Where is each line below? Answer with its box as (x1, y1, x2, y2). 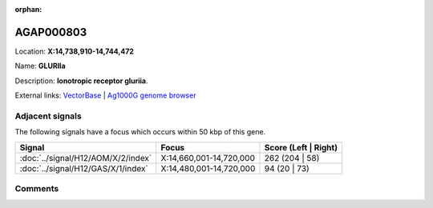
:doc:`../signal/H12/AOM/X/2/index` (19, 152, 152, 163)
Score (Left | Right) (264, 142, 338, 153)
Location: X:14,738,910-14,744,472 (14, 46, 134, 56)
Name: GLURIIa (14, 61, 66, 71)
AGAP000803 (14, 25, 87, 39)
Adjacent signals (14, 110, 82, 122)
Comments (14, 182, 59, 194)
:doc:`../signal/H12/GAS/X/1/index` (19, 162, 148, 174)
